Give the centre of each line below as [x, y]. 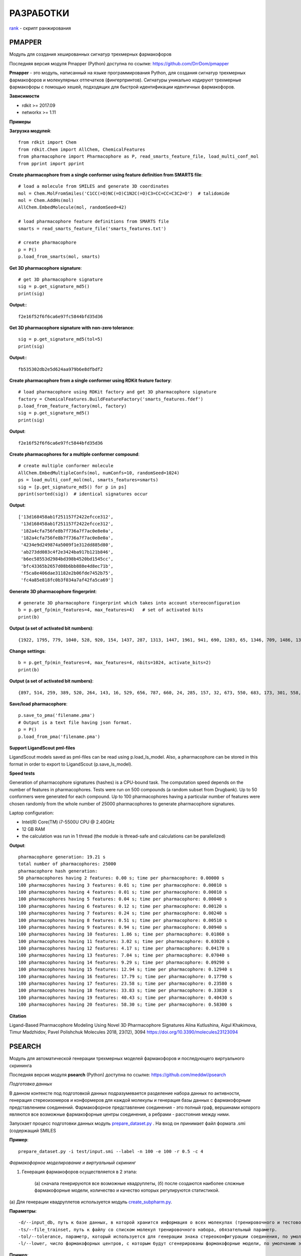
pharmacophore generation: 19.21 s [62, 857]
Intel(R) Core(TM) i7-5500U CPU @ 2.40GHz [68, 822]
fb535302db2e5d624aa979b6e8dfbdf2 [60, 369]
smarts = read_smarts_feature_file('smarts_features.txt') [92, 228]
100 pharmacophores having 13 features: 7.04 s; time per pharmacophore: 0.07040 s [124, 955]
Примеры [20, 122]
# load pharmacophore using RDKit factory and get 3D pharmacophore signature [117, 392]
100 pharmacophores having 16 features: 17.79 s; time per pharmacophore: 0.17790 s [125, 976]
